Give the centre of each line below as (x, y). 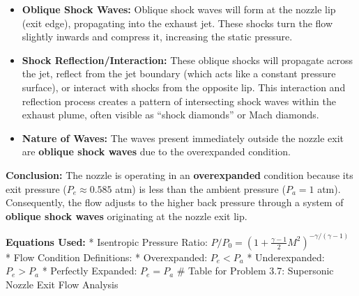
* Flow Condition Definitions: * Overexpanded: (107, 257)
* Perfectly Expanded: (90, 271)
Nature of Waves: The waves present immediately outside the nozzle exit (183, 138)
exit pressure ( (36, 188)
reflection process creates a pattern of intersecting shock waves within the (179, 101)
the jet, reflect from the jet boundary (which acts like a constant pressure (179, 73)
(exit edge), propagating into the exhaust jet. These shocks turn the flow (177, 23)
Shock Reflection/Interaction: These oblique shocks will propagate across (187, 60)
